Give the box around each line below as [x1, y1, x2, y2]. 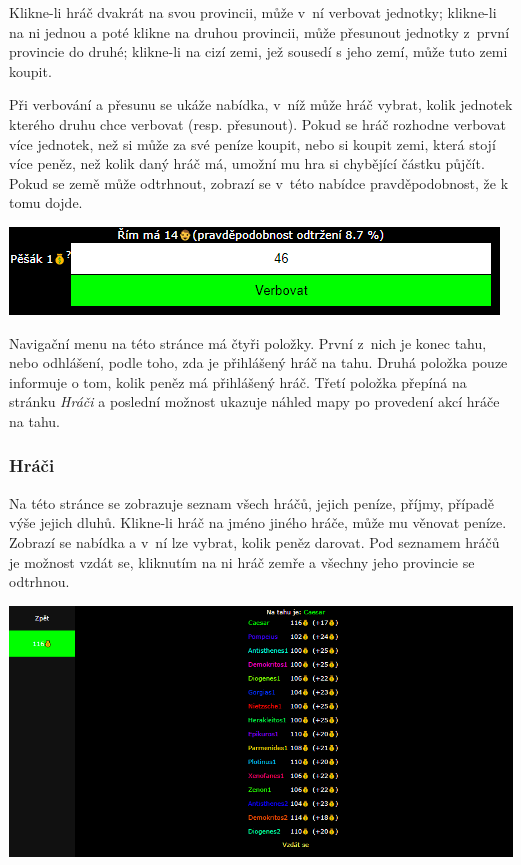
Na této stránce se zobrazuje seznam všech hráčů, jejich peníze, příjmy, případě [9, 492, 495, 513]
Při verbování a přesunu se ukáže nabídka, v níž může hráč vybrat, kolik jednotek [9, 94, 513, 115]
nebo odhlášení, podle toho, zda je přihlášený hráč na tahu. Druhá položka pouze [9, 352, 508, 373]
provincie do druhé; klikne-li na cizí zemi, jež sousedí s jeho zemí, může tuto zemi [9, 41, 508, 62]
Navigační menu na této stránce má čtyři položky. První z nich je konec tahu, [9, 332, 487, 353]
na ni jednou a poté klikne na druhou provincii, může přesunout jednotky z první [9, 21, 510, 42]
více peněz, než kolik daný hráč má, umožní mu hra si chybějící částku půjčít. [9, 153, 485, 174]
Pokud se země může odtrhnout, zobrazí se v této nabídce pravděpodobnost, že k [9, 172, 509, 193]
